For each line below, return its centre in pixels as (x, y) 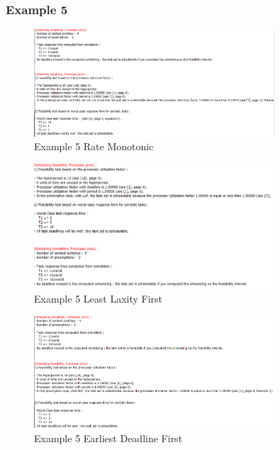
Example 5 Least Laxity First (99, 298)
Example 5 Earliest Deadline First (108, 438)
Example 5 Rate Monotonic (94, 146)
